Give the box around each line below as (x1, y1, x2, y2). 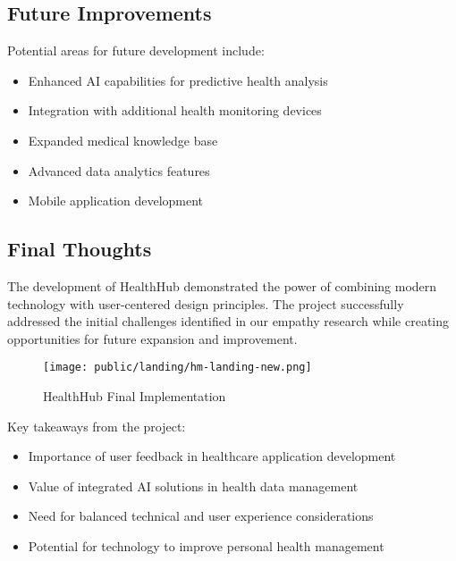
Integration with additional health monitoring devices (28, 101, 322, 120)
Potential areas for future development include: (7, 41, 265, 60)
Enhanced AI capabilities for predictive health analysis (28, 71, 328, 89)
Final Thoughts (7, 235, 152, 263)
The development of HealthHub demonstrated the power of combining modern (7, 276, 437, 295)
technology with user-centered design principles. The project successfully (7, 294, 404, 313)
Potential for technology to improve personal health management (28, 536, 384, 555)
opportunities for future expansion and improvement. (7, 329, 298, 347)
